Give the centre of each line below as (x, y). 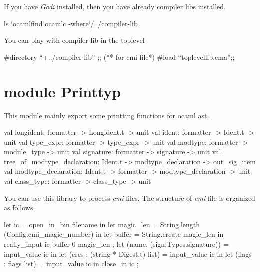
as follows (19, 207)
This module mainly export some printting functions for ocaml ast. (107, 115)
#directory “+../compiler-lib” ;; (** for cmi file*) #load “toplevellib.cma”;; (119, 57)
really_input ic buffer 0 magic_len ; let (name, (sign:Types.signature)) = (116, 244)
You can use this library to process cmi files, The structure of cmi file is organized (130, 197)
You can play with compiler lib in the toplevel (74, 40)
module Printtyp (63, 91)
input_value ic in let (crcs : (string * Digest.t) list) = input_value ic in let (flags (128, 253)
